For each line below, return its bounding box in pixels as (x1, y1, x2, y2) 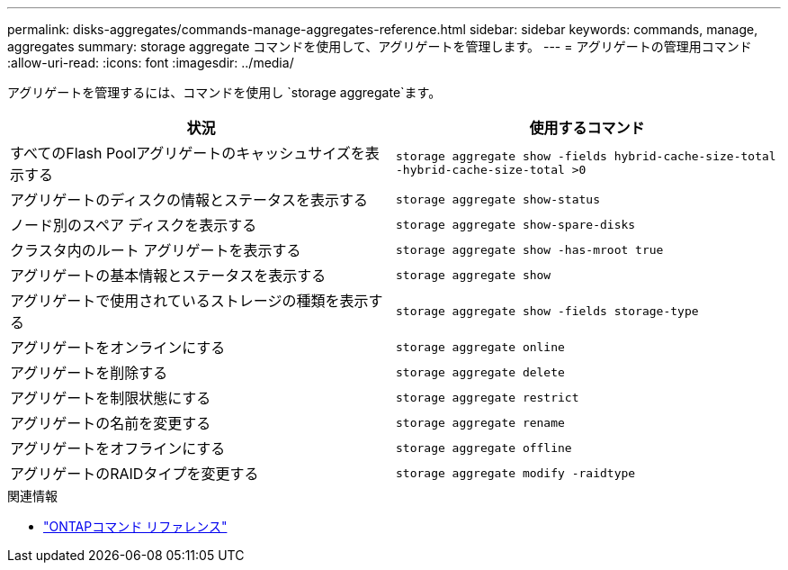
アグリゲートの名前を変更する (10, 414, 211, 432)
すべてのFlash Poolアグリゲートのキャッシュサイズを (10, 144, 365, 162)
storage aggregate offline (396, 440, 572, 455)
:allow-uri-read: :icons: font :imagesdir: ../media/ (7, 55, 294, 70)
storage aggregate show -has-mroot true (396, 242, 664, 257)
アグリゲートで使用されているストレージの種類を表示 (10, 292, 369, 310)
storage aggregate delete (396, 365, 565, 379)
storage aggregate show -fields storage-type (396, 303, 699, 318)
